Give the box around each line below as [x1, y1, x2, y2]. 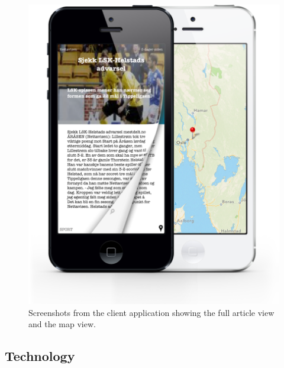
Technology [5, 347, 75, 365]
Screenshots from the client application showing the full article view [28, 306, 275, 318]
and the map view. [28, 318, 96, 330]
